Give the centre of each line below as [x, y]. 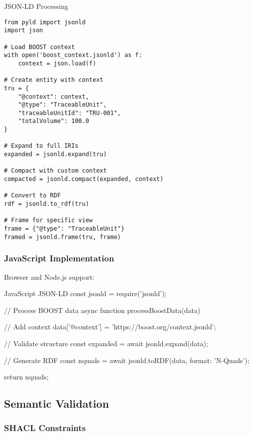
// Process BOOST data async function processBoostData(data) [102, 310]
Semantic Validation [57, 404]
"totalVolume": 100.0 [53, 121]
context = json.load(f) [57, 63]
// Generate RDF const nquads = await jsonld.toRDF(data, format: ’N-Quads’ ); [127, 360]
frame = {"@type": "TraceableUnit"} [64, 229]
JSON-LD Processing [36, 6]
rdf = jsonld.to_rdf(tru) [47, 204]
